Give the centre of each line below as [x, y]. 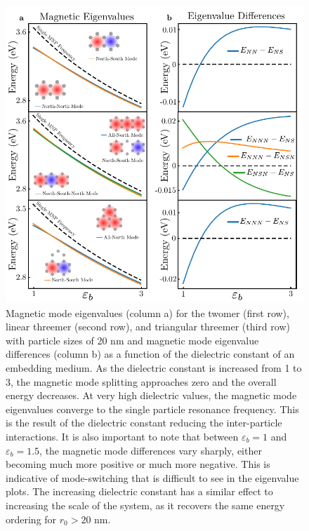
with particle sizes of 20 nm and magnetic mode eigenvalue [132, 340]
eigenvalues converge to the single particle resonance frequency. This [152, 409]
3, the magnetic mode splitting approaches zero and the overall [141, 381]
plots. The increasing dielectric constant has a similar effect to [139, 491]
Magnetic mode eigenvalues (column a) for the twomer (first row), [147, 312]
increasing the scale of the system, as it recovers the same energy [145, 505]
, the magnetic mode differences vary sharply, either [151, 450]
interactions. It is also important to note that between [122, 436]
